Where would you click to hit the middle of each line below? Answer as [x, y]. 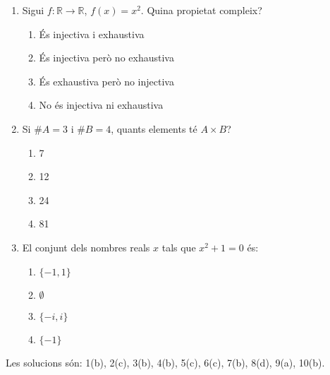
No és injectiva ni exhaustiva [101, 105]
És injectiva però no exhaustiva [106, 58]
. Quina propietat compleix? [201, 10]
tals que [179, 247]
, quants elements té [154, 128]
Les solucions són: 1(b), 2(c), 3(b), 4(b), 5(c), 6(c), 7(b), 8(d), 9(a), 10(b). [165, 362]
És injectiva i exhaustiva [92, 34]
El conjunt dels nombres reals [86, 247]
